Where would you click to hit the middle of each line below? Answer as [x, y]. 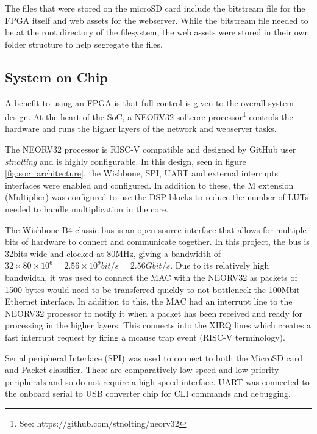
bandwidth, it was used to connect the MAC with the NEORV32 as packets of [151, 277]
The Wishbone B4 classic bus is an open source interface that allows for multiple [156, 229]
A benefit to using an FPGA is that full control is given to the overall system [149, 102]
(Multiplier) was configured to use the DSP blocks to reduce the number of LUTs [157, 197]
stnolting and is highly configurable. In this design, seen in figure [126, 161]
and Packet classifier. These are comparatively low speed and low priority [142, 370]
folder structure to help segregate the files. [84, 44]
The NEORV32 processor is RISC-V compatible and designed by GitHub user [151, 149]
